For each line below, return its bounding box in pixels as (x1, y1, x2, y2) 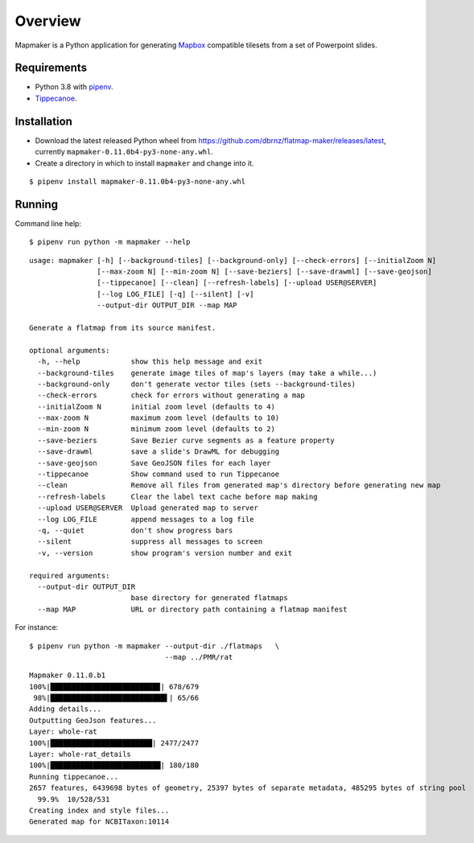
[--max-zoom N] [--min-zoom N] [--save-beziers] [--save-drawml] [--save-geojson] (97, 267, 432, 276)
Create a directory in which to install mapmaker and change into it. (35, 158, 254, 168)
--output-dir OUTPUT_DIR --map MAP (97, 301, 237, 310)
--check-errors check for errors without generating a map (37, 391, 305, 400)
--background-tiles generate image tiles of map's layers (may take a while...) (37, 368, 377, 377)
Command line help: (14, 218, 82, 228)
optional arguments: (29, 346, 110, 355)
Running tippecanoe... (29, 772, 119, 781)
